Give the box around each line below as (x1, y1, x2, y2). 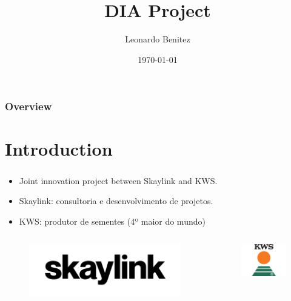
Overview (5, 99, 52, 114)
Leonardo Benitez (125, 33, 190, 45)
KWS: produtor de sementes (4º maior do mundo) (19, 214, 206, 227)
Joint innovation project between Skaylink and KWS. (19, 174, 218, 187)
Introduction (5, 136, 113, 161)
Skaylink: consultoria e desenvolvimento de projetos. (19, 194, 213, 207)
